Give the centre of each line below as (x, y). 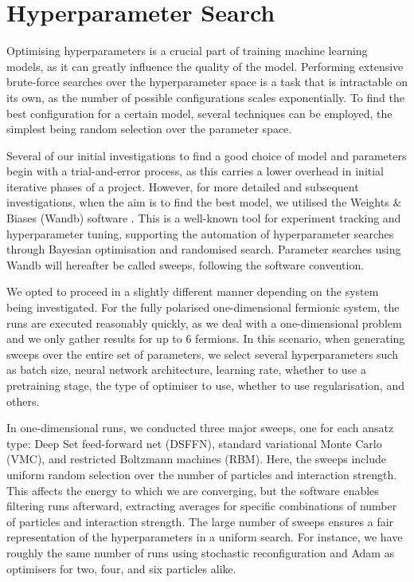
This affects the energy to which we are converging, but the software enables (193, 490)
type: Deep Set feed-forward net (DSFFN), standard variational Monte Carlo (194, 443)
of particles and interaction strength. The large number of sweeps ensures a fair (200, 521)
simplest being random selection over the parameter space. (149, 129)
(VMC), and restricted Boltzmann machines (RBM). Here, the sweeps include (196, 459)
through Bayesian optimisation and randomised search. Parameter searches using (204, 249)
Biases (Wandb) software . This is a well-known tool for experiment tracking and (204, 218)
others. (23, 401)
